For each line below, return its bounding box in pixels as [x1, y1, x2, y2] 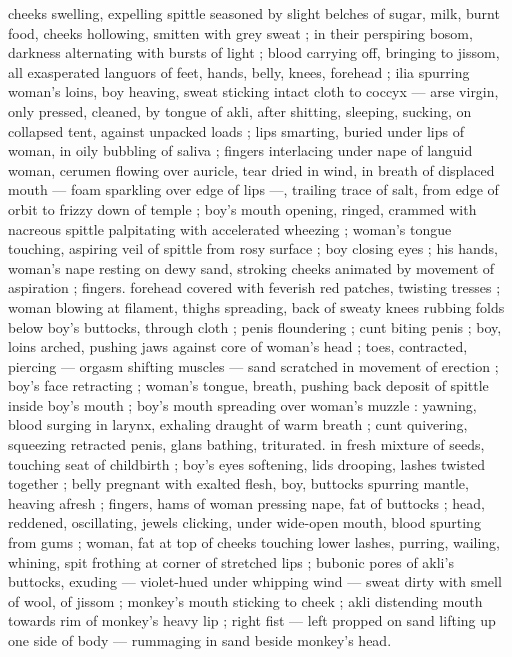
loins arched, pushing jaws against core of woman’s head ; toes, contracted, [8, 336, 468, 357]
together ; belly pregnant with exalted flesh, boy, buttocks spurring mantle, [8, 473, 469, 494]
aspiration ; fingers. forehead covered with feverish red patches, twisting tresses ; [8, 277, 501, 298]
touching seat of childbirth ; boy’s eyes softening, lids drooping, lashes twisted [8, 453, 486, 474]
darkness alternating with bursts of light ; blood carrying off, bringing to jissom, [8, 42, 500, 63]
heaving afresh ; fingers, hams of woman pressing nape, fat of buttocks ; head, [8, 492, 485, 513]
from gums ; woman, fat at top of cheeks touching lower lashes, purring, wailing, [8, 532, 501, 553]
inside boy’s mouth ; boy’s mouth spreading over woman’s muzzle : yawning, [8, 394, 477, 415]
